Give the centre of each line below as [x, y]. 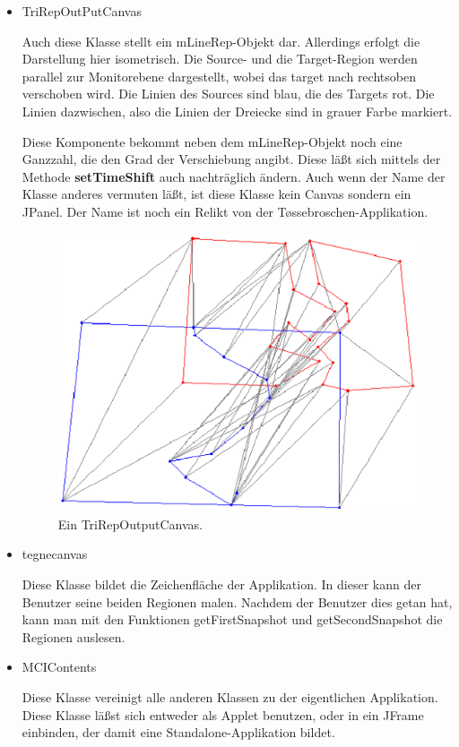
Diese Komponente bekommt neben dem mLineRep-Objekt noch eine [212, 141]
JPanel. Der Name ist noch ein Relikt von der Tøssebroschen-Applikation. [225, 211]
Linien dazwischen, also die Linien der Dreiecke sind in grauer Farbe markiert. [237, 111]
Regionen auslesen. [74, 636]
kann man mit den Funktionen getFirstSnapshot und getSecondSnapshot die [232, 619]
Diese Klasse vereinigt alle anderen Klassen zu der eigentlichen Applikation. [230, 696]
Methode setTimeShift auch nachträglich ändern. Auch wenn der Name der [234, 176]
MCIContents [59, 667]
